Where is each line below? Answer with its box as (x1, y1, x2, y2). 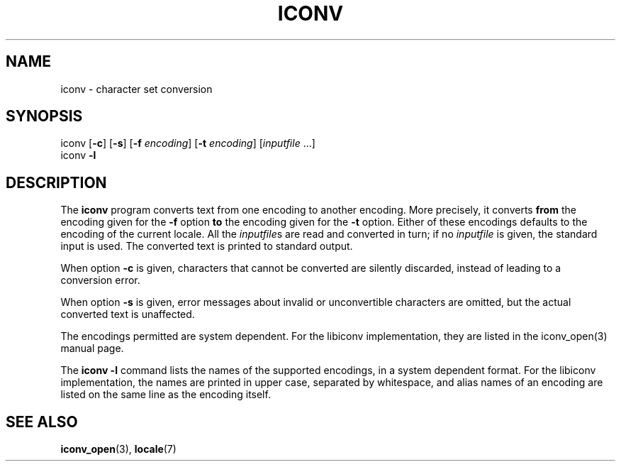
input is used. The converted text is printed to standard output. (60, 240, 353, 253)
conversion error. (60, 274, 140, 287)
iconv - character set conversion (60, 82, 213, 95)
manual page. (60, 342, 124, 355)
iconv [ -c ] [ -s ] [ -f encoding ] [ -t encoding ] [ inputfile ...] (60, 137, 315, 150)
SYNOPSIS (6, 107, 83, 126)
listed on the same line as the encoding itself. (60, 388, 271, 401)
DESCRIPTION (6, 173, 107, 192)
